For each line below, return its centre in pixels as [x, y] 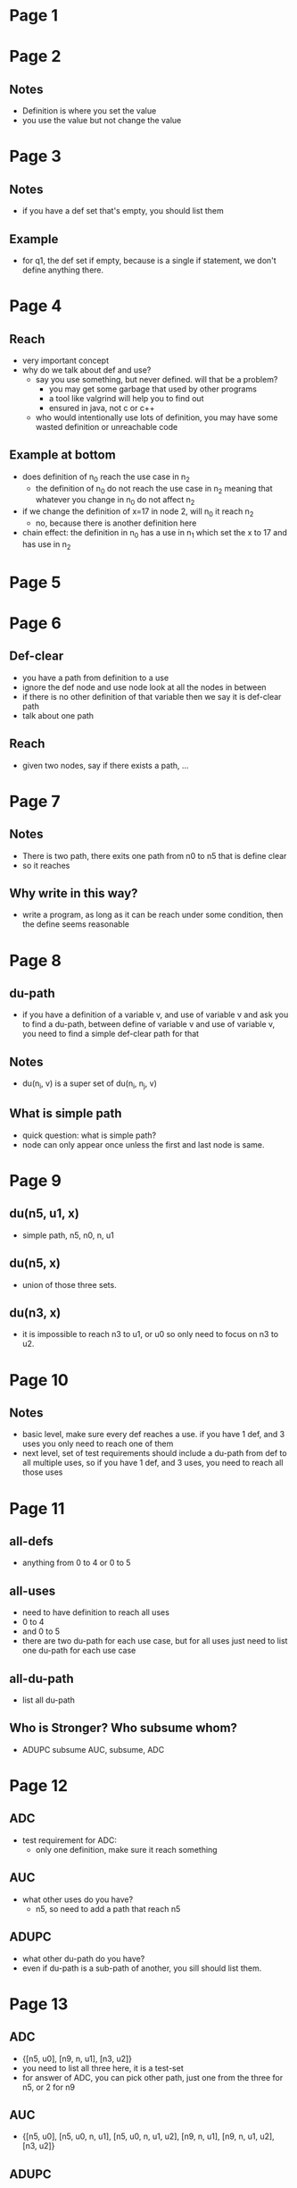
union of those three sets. [70, 1284]
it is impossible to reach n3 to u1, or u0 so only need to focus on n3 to [150, 1334]
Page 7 [35, 801]
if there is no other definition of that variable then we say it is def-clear [152, 696]
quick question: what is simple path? [89, 1135]
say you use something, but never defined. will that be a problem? [157, 379]
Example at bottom [62, 455]
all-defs [31, 1541]
